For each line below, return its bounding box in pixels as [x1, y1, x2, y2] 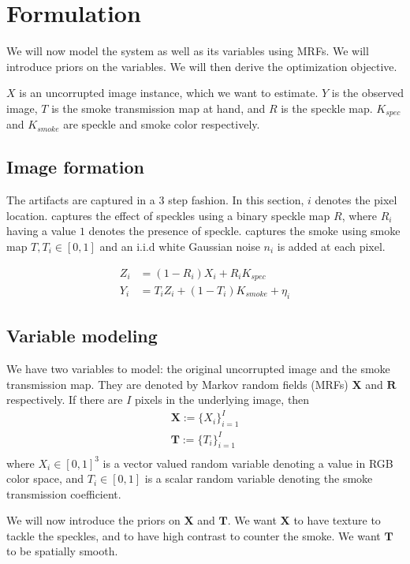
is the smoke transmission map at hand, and [51, 99, 266, 116]
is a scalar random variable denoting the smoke [144, 470, 373, 487]
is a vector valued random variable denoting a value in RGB [102, 454, 393, 471]
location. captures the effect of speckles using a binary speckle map [6, 207, 330, 223]
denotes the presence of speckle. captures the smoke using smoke [88, 222, 401, 239]
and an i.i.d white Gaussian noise [99, 237, 260, 254]
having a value [6, 222, 76, 239]
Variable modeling [6, 323, 158, 348]
